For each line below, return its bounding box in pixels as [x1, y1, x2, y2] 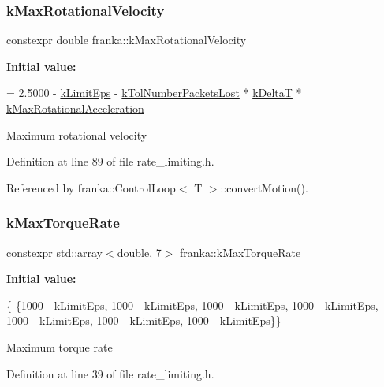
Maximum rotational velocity [6, 126, 147, 143]
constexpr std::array [6, 244, 103, 260]
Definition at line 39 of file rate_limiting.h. [6, 365, 214, 381]
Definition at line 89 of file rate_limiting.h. [6, 153, 214, 169]
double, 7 [117, 244, 162, 260]
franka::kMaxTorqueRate [180, 244, 301, 260]
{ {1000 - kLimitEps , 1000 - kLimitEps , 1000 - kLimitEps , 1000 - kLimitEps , [6, 296, 378, 313]
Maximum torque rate [6, 338, 113, 355]
